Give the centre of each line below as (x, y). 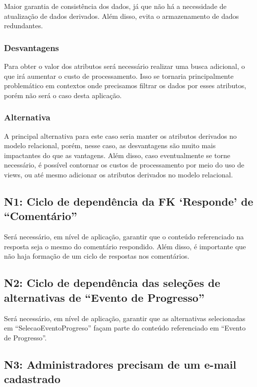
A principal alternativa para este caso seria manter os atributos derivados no (120, 136)
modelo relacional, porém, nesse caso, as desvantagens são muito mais (110, 145)
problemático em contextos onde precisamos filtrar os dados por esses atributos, (125, 85)
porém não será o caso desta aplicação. (63, 95)
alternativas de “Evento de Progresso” (104, 297)
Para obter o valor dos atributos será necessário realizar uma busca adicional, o (125, 66)
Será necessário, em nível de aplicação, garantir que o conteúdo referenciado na (124, 237)
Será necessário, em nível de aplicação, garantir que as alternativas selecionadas (125, 318)
